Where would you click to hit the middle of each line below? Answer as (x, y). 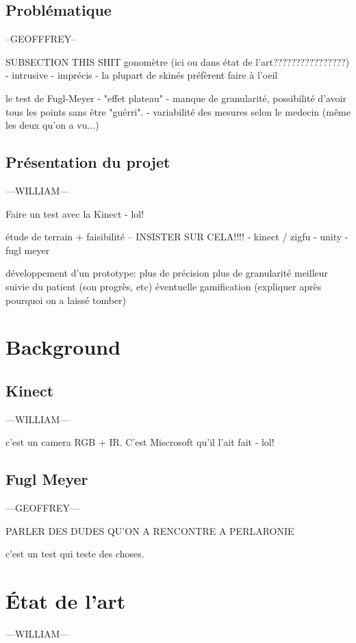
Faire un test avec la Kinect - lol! (75, 213)
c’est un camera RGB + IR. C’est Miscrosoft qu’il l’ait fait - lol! (140, 442)
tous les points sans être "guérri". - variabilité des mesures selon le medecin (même (178, 111)
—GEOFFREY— (43, 508)
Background (63, 347)
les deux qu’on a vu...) (52, 125)
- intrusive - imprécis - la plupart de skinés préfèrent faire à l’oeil (142, 75)
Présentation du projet (88, 162)
